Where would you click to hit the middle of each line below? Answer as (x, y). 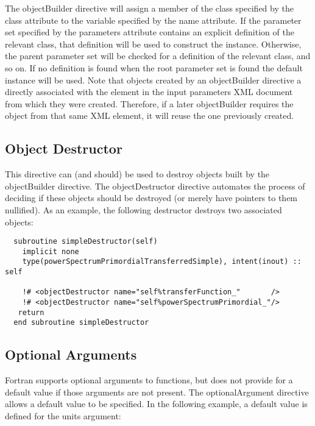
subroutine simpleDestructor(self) (86, 242)
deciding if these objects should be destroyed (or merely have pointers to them (151, 198)
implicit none (51, 251)
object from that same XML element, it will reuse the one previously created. (150, 115)
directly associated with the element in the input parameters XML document (149, 92)
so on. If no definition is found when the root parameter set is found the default (154, 67)
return (31, 312)
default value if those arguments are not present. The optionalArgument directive (157, 392)
